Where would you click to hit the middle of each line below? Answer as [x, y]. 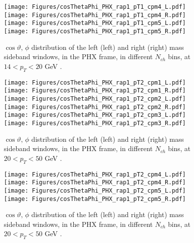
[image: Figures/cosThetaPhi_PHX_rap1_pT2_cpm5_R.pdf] [95, 199]
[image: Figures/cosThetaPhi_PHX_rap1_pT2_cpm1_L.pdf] [95, 82]
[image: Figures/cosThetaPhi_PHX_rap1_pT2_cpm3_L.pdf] [95, 115]
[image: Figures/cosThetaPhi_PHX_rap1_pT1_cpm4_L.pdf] [95, 7]
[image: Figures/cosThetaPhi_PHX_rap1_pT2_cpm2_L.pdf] [95, 99]
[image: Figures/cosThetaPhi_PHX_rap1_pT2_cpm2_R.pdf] [95, 107]
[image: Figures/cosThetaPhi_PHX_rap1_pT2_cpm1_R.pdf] [95, 91]
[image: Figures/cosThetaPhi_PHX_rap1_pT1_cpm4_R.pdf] [95, 15]
